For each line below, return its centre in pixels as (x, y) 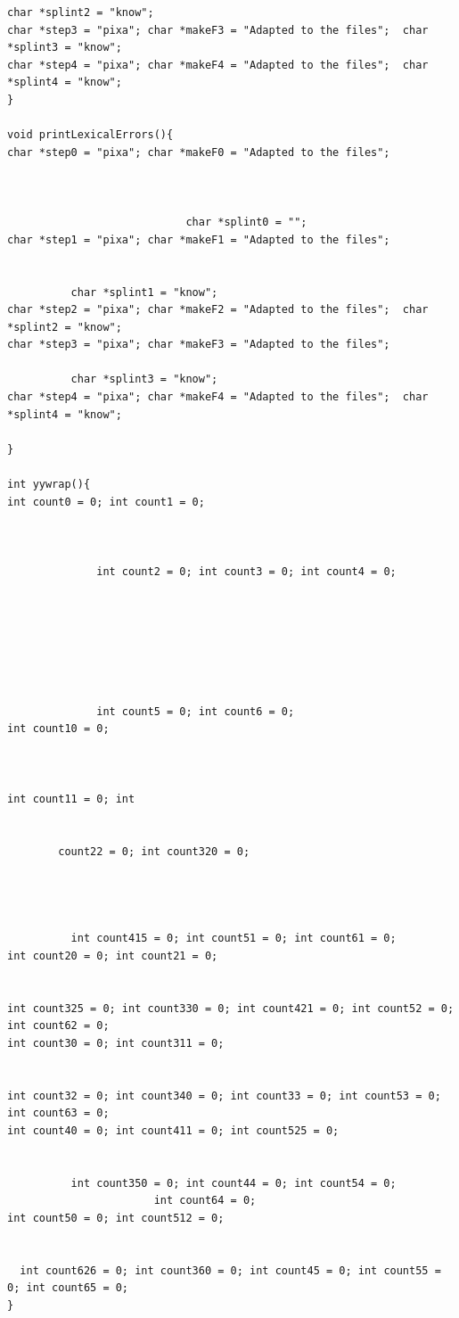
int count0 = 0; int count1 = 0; (106, 502)
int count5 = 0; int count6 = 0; (196, 711)
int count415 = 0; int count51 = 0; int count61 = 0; (234, 939)
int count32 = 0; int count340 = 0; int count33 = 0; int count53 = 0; (224, 1096)
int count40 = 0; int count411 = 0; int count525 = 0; (173, 1131)
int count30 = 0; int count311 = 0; (116, 1044)
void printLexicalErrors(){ (90, 135)
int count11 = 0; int (71, 799)
